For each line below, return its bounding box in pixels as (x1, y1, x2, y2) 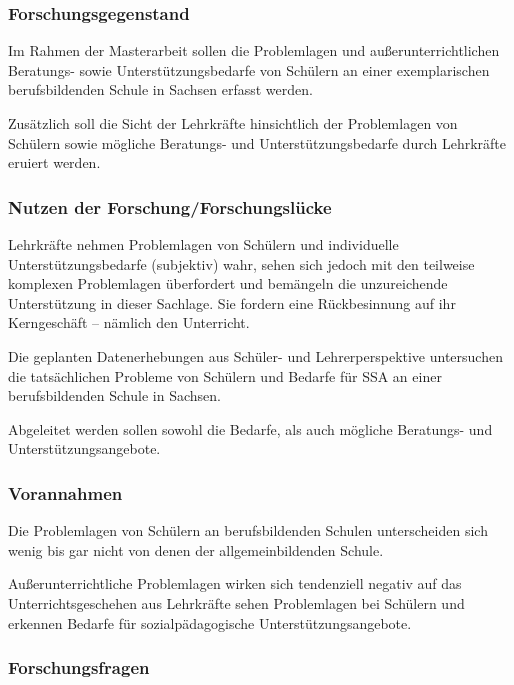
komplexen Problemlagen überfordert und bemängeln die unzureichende (8, 273, 448, 294)
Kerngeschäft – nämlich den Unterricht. (8, 312, 250, 333)
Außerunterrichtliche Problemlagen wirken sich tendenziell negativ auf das (8, 573, 462, 594)
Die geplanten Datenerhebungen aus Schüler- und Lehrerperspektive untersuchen (8, 345, 503, 366)
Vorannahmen (8, 480, 123, 505)
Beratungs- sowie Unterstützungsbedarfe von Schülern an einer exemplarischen (8, 59, 490, 80)
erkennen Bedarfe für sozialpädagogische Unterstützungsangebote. (8, 612, 412, 633)
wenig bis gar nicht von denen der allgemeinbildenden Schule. (8, 539, 384, 560)
